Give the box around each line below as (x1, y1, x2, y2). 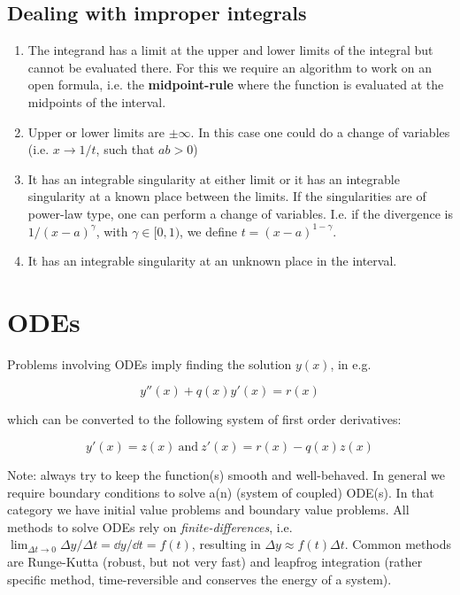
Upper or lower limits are (27, 122, 165, 141)
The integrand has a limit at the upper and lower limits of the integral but (27, 41, 433, 59)
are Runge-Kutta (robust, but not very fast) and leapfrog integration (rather (7, 552, 423, 571)
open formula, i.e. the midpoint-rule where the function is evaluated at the (27, 75, 444, 94)
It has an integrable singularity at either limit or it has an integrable (27, 169, 400, 188)
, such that (96, 140, 155, 158)
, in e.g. (330, 354, 372, 373)
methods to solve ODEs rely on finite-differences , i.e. (7, 517, 293, 536)
